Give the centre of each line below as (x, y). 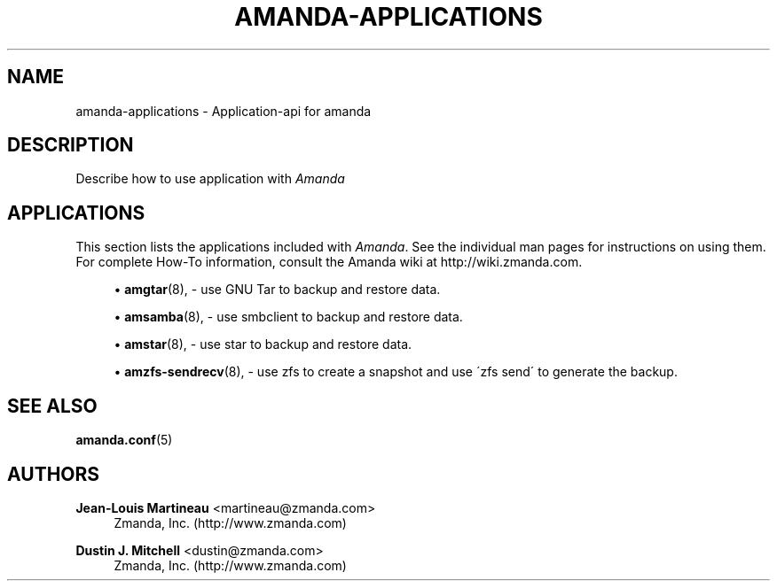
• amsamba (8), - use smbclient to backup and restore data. (288, 317)
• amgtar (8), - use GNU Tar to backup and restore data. (277, 290)
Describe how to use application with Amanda (210, 179)
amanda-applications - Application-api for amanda (224, 111)
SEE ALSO (52, 406)
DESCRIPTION (71, 145)
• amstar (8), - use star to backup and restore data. (263, 344)
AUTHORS (54, 474)
